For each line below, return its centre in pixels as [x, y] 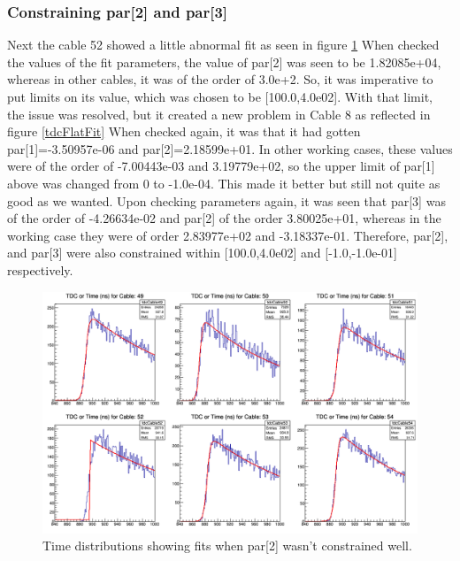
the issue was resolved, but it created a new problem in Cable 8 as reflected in [219, 114]
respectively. [40, 269]
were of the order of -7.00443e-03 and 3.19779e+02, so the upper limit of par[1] [221, 166]
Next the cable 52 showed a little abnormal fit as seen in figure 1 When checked [223, 45]
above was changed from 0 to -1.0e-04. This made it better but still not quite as [224, 183]
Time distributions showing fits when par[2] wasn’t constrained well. [227, 546]
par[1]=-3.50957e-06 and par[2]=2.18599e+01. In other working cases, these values [230, 148]
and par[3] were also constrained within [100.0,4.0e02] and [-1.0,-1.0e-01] [202, 253]
